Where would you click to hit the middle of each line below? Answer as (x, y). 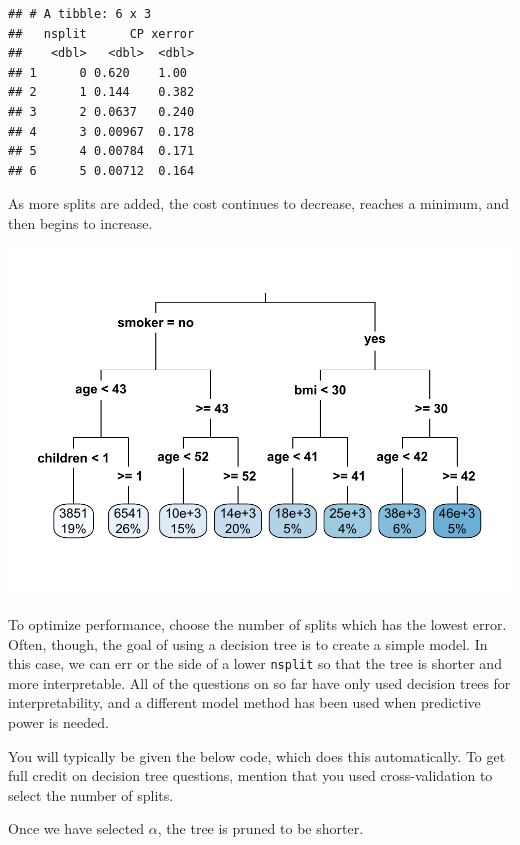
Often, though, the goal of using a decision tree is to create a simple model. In (248, 643)
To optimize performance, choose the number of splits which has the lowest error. (257, 624)
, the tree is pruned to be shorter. (260, 828)
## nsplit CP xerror (101, 33)
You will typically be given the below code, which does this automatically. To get (257, 755)
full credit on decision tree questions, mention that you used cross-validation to (250, 775)
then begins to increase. (80, 222)
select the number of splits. (91, 794)
